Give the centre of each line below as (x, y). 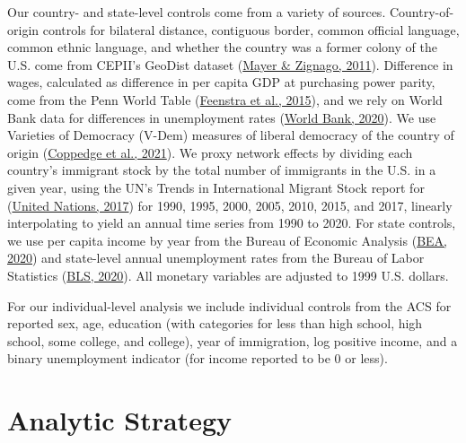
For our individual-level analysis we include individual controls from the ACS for (229, 305)
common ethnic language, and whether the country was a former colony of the (222, 47)
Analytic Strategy (119, 420)
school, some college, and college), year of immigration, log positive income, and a (233, 340)
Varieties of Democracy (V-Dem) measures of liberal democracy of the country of (231, 135)
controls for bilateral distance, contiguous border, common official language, (251, 29)
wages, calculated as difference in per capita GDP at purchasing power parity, (221, 82)
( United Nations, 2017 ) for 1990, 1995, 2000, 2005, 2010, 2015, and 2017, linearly (230, 205)
